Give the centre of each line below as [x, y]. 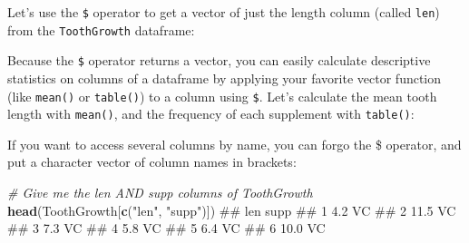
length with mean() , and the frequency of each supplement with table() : [211, 114]
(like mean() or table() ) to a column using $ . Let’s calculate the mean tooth [222, 96]
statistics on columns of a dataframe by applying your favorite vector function [225, 78]
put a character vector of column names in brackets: [152, 162]
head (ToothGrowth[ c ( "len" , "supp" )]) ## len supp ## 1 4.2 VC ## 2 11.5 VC [232, 210]
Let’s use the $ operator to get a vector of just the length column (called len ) [224, 12]
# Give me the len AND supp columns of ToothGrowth [160, 193]
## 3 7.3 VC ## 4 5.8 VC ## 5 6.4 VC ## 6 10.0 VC [166, 228]
